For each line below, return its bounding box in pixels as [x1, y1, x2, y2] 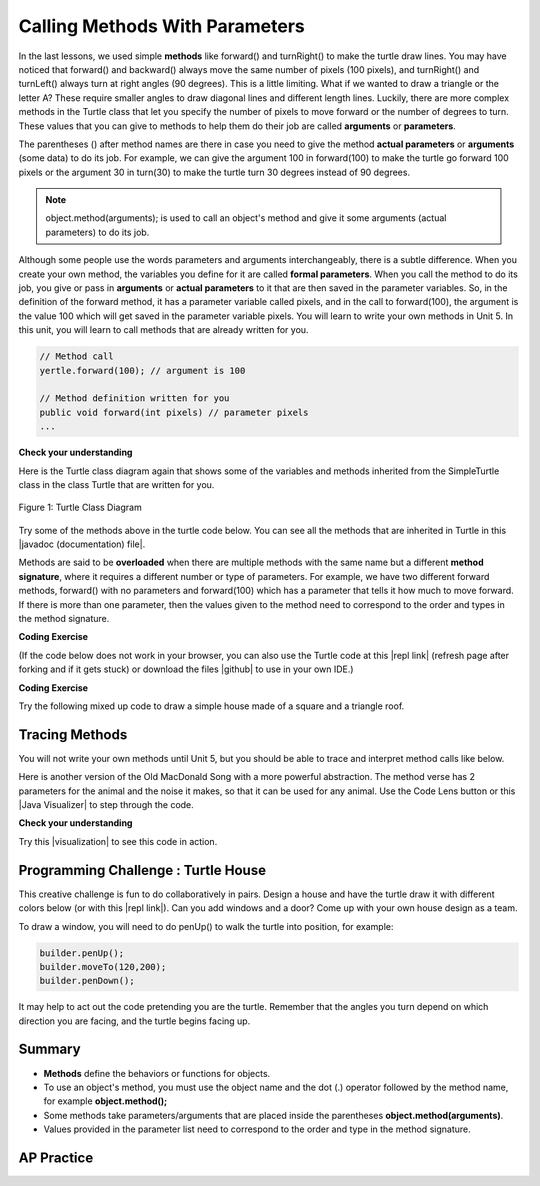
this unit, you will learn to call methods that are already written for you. [18, 324, 309, 336]
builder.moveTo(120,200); [39, 961, 167, 972]
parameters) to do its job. [45, 226, 150, 238]
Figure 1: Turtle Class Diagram [18, 501, 142, 514]
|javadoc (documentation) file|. [18, 538, 146, 550]
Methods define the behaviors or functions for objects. [43, 1067, 271, 1079]
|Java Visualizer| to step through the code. [18, 799, 194, 811]
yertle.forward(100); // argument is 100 [39, 365, 246, 376]
